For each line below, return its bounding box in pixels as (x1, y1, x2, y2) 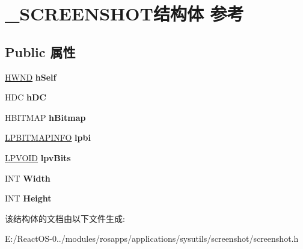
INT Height (5, 192, 52, 204)
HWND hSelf (5, 70, 57, 83)
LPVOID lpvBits (5, 151, 71, 164)
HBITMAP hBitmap (5, 111, 86, 123)
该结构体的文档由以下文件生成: (5, 212, 125, 224)
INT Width (5, 171, 50, 184)
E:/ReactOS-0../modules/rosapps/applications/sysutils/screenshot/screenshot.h (5, 232, 299, 245)
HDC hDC (5, 91, 46, 103)
